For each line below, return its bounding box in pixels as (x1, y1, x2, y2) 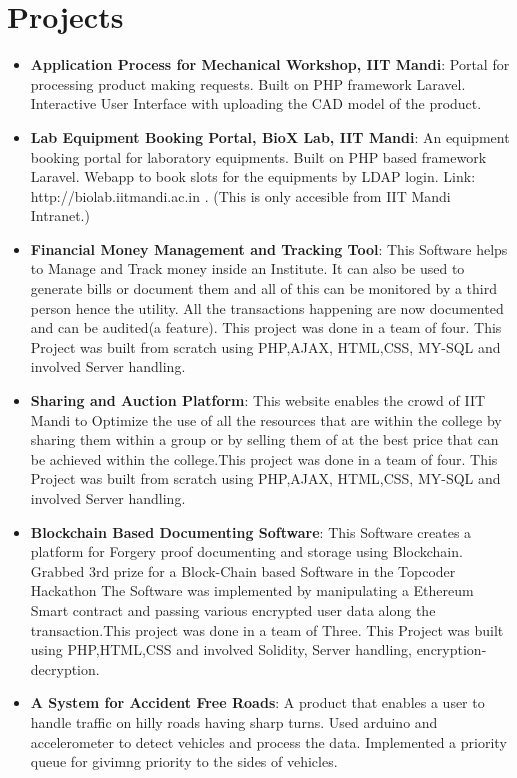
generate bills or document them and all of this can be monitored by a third (30, 278, 498, 299)
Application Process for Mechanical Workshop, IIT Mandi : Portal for (30, 54, 510, 75)
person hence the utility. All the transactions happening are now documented (30, 297, 504, 318)
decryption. (30, 658, 100, 679)
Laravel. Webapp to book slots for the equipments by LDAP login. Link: (30, 166, 476, 187)
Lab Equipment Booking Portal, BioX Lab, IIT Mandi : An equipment (30, 126, 510, 147)
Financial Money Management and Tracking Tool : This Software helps (30, 238, 508, 259)
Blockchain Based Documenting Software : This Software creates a (30, 521, 472, 542)
